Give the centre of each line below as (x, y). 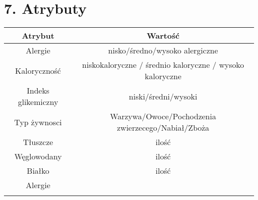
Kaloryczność (38, 70)
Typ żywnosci (38, 122)
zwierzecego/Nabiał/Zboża (163, 128)
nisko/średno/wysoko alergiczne (163, 50)
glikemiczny (38, 102)
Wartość (163, 36)
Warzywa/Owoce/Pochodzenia (163, 116)
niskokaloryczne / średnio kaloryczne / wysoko (163, 65)
